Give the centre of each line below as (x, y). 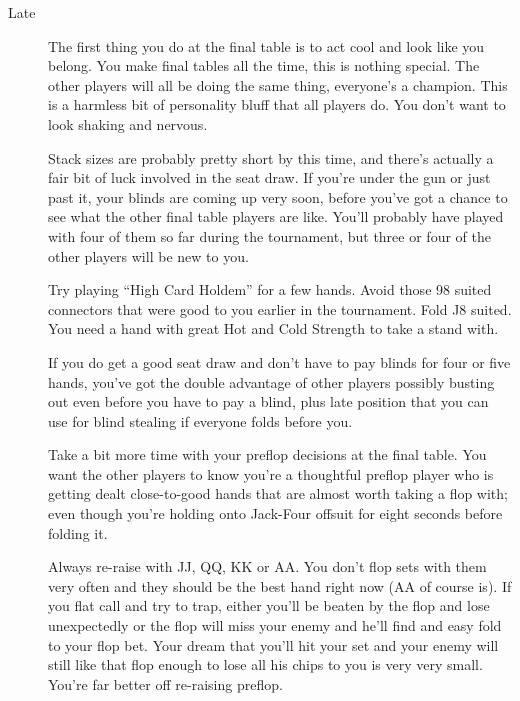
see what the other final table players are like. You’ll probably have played (276, 216)
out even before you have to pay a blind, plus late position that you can (268, 401)
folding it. (78, 532)
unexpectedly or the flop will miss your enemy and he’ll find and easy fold (275, 625)
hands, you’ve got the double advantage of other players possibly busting (271, 381)
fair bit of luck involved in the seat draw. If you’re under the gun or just (269, 177)
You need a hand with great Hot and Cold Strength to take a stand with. (273, 328)
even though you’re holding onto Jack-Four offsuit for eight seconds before (275, 513)
